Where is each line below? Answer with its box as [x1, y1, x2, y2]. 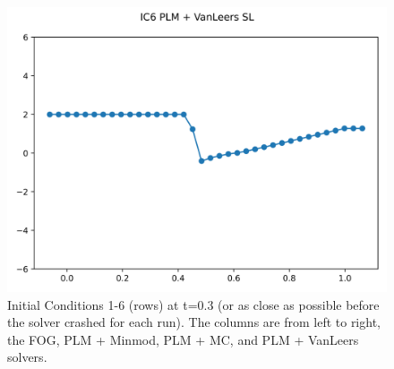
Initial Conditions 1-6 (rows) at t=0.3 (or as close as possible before [7, 295, 380, 313]
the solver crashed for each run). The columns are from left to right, [7, 313, 381, 331]
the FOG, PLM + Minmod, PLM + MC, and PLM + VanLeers [7, 330, 359, 348]
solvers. [7, 348, 47, 366]
